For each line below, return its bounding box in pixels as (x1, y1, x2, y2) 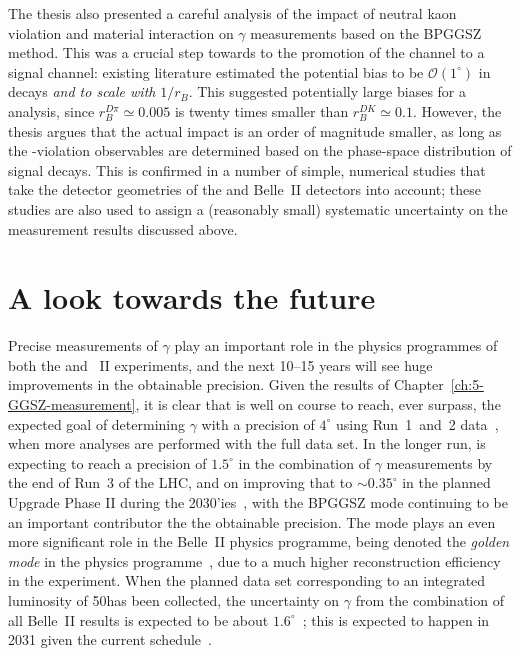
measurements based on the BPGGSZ (250, 22, 482, 43)
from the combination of (355, 589, 504, 610)
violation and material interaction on (8, 22, 234, 43)
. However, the (412, 100, 502, 121)
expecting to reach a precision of (8, 452, 207, 473)
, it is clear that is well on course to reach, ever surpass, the (135, 394, 501, 415)
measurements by (386, 452, 493, 473)
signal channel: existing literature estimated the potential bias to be (8, 61, 424, 82)
